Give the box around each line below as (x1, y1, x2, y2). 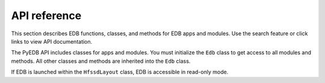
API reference (11, 9, 82, 22)
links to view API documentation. (11, 38, 93, 45)
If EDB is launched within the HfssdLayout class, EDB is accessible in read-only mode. (11, 69, 229, 76)
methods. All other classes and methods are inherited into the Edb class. (11, 57, 191, 64)
